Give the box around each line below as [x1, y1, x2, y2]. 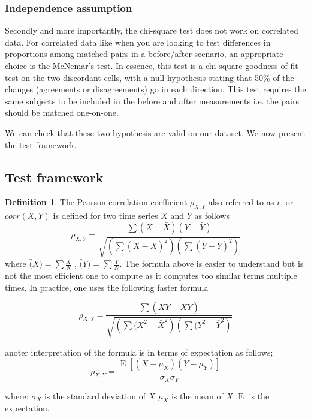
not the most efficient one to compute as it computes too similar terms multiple [5, 269, 297, 281]
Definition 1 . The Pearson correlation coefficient [5, 196, 188, 208]
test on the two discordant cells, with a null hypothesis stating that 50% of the [5, 71, 294, 83]
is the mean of [171, 389, 224, 402]
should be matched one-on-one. [5, 106, 119, 119]
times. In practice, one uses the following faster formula [5, 281, 209, 293]
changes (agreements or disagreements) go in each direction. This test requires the [5, 83, 306, 95]
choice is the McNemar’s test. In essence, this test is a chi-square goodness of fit [5, 59, 298, 71]
